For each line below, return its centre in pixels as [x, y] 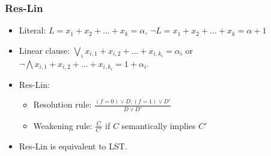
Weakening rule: [63, 125]
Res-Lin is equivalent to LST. [73, 146]
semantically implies [159, 125]
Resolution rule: [62, 104]
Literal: [32, 30]
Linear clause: [44, 50]
